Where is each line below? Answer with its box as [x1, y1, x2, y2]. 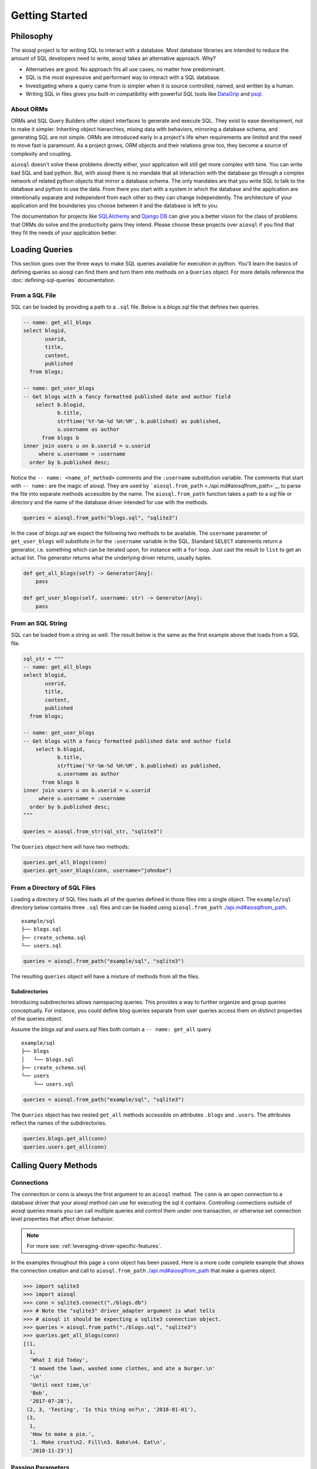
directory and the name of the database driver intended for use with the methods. [11, 498, 208, 505]
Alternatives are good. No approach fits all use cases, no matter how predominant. [25, 65, 225, 73]
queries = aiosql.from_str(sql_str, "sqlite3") [23, 828, 163, 834]
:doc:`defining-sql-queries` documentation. [11, 276, 116, 283]
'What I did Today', [29, 1357, 89, 1363]
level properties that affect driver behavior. [11, 1215, 114, 1222]
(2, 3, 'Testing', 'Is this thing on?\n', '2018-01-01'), [26, 1406, 197, 1413]
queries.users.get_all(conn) [23, 1143, 107, 1150]
